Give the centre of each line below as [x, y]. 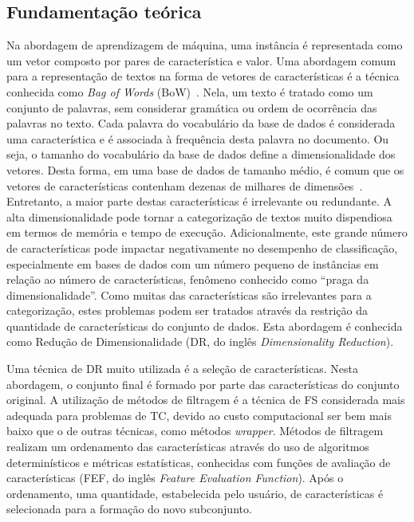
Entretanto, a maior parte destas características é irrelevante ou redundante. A [199, 201]
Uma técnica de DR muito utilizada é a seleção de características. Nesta [182, 369]
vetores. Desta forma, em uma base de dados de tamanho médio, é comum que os [205, 169]
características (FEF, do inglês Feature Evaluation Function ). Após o [175, 478]
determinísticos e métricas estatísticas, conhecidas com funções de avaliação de [199, 462]
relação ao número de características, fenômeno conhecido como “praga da [188, 279]
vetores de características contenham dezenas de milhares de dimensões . [185, 185]
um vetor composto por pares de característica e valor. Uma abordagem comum [201, 60]
